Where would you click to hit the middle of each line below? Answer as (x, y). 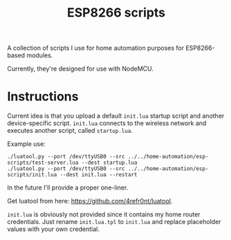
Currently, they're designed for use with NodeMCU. (81, 69)
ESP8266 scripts (116, 13)
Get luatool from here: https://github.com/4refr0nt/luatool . (90, 201)
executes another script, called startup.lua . (70, 131)
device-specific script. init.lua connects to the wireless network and (107, 123)
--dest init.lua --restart (99, 175)
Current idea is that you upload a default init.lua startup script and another (116, 116)
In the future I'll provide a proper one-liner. (68, 187)
